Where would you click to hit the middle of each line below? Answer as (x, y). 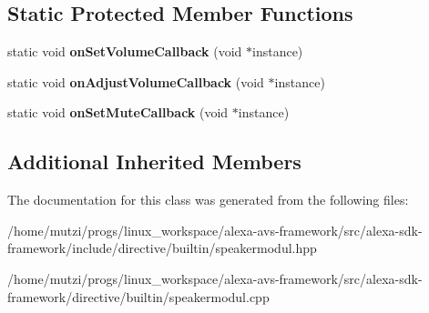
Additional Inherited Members (154, 162)
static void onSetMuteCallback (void (118, 112)
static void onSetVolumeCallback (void (125, 51)
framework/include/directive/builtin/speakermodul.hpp (162, 248)
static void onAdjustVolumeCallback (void (136, 81)
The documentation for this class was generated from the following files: (208, 200)
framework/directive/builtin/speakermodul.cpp (138, 296)
